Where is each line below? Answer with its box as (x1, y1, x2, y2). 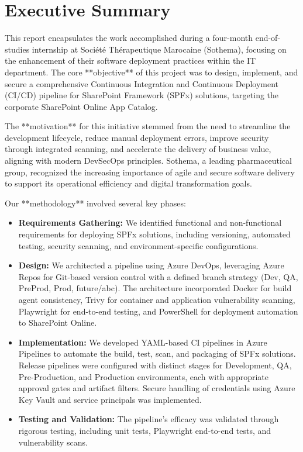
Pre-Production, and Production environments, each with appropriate (18, 370, 268, 382)
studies (5, 43, 30, 55)
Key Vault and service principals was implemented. (18, 393, 202, 405)
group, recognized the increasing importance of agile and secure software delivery (5, 165, 295, 178)
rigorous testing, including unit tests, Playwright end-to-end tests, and (18, 424, 271, 436)
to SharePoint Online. (18, 316, 97, 329)
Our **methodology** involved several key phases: (5, 196, 186, 209)
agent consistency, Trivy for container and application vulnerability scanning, (18, 294, 295, 305)
